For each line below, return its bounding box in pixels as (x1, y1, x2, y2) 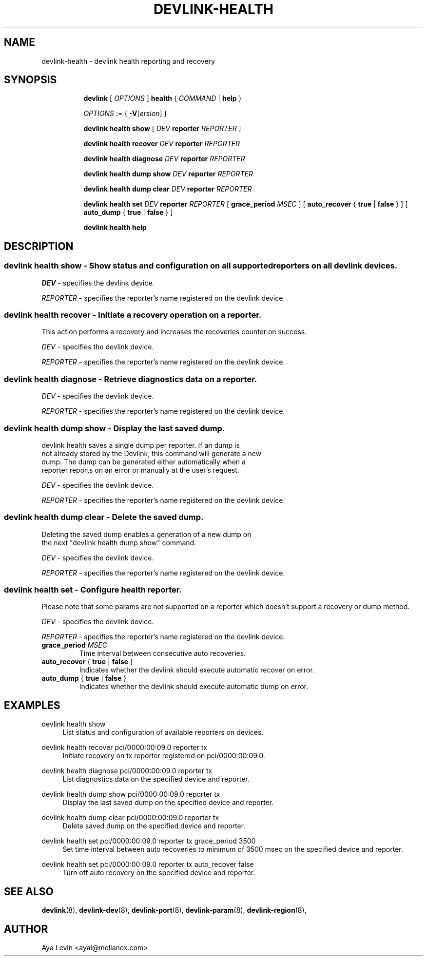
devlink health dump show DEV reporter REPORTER (83, 170, 253, 178)
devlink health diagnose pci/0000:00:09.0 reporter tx (41, 767, 213, 775)
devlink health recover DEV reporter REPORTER (83, 139, 240, 148)
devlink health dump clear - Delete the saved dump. (4, 512, 204, 522)
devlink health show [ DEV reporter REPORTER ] (83, 124, 241, 133)
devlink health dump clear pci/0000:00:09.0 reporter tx (41, 813, 219, 822)
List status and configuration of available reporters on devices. (62, 728, 264, 737)
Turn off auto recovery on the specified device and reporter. (62, 868, 255, 877)
